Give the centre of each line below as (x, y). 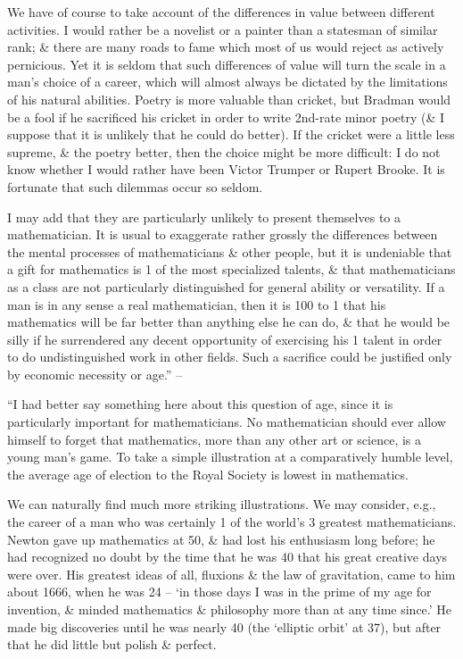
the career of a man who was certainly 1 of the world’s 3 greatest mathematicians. (232, 522)
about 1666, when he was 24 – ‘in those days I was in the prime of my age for (219, 592)
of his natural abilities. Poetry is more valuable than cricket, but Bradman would (229, 99)
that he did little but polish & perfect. (112, 644)
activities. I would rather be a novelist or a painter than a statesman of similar (223, 29)
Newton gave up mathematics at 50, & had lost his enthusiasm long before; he (221, 539)
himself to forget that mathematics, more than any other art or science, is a (215, 439)
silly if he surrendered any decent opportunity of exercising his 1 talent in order (225, 339)
